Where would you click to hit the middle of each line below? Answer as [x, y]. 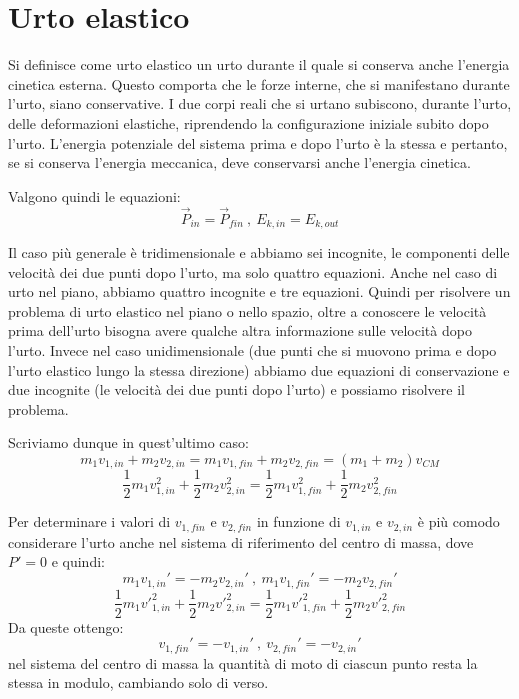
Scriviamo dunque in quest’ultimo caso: [128, 442]
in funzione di [298, 521]
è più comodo [458, 521]
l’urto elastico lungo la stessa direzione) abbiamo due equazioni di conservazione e [259, 369]
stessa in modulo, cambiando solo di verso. [138, 682]
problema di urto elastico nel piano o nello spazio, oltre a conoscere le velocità [247, 310]
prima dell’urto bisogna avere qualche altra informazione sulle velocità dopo [240, 330]
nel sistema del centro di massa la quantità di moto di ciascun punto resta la [243, 662]
